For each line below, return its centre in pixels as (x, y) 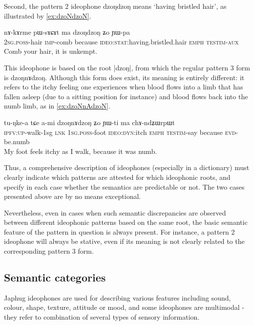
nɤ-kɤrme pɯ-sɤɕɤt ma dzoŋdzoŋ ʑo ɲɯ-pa (67, 32)
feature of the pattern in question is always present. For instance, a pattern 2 (119, 231)
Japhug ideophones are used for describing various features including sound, (117, 297)
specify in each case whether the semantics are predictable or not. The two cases (124, 186)
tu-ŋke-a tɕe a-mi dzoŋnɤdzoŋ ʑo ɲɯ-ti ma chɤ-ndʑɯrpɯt (89, 122)
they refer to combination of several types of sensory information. (102, 317)
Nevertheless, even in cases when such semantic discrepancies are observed (115, 212)
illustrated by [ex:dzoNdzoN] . (48, 15)
